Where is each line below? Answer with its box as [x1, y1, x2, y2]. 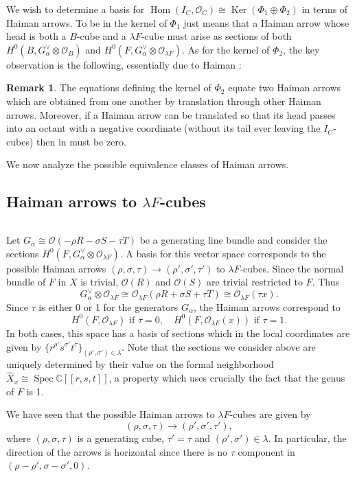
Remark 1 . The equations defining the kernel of [6, 80, 211, 95]
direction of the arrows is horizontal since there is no [6, 444, 228, 458]
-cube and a [76, 29, 126, 43]
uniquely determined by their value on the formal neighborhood [6, 357, 274, 371]
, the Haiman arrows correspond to [194, 299, 341, 314]
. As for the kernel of [182, 42, 270, 56]
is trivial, [80, 275, 119, 289]
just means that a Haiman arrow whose [183, 15, 350, 30]
